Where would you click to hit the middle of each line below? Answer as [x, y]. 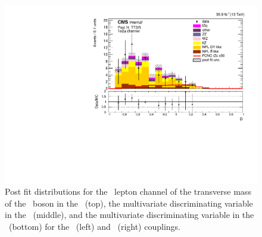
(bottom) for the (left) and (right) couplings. [94, 227]
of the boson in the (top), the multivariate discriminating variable [129, 203]
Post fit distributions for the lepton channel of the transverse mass [128, 191]
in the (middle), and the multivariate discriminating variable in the [130, 215]
